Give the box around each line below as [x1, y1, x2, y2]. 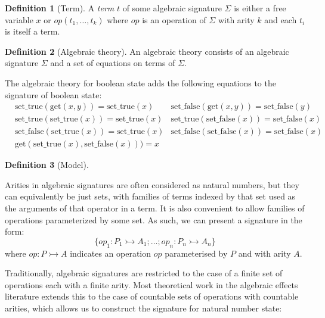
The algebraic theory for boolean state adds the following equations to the [5, 76, 276, 89]
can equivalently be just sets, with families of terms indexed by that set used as [5, 190, 296, 202]
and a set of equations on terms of [50, 57, 175, 69]
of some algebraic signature [122, 2, 222, 14]
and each [264, 13, 297, 26]
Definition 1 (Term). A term [5, 2, 114, 14]
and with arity [238, 247, 291, 259]
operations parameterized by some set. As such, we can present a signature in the [5, 213, 302, 226]
